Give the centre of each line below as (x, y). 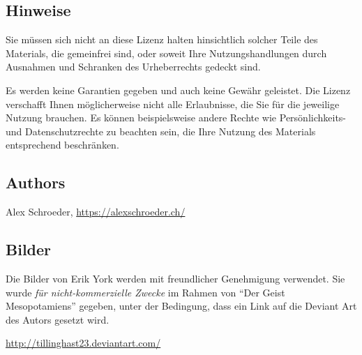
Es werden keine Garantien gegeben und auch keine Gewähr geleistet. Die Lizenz (178, 90)
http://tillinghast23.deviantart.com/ (83, 343)
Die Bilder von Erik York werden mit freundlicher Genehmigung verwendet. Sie (175, 278)
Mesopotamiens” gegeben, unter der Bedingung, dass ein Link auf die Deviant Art (181, 306)
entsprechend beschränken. (62, 145)
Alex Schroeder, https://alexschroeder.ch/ (96, 212)
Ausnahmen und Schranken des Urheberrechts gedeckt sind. (133, 67)
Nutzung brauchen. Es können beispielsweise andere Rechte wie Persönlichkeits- (176, 118)
